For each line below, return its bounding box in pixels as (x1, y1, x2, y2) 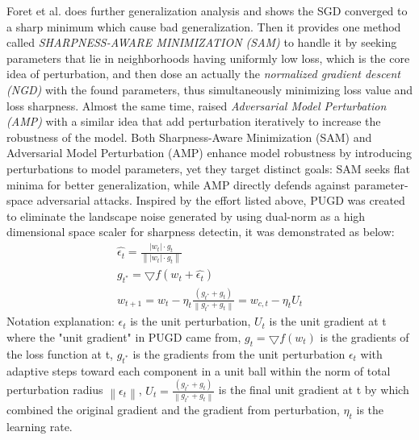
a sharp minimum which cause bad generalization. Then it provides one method (6, 18, 401, 35)
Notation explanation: (6, 313, 115, 330)
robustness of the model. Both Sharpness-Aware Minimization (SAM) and (6, 128, 372, 145)
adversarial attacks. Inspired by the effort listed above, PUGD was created (36, 192, 405, 209)
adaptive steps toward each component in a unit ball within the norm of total (6, 362, 391, 379)
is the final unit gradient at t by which (218, 381, 409, 398)
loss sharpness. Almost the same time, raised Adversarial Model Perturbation (6, 97, 387, 114)
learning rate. (6, 418, 73, 435)
